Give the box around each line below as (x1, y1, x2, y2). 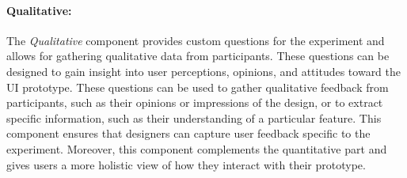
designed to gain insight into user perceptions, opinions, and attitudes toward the (6, 62, 401, 79)
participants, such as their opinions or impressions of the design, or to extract (6, 94, 383, 111)
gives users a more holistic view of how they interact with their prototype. (6, 156, 366, 172)
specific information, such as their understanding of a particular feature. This (6, 109, 382, 126)
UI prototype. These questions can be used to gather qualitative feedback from (6, 78, 389, 95)
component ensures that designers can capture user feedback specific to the (6, 125, 371, 142)
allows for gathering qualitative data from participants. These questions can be (6, 47, 390, 64)
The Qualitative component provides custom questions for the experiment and (6, 32, 385, 48)
